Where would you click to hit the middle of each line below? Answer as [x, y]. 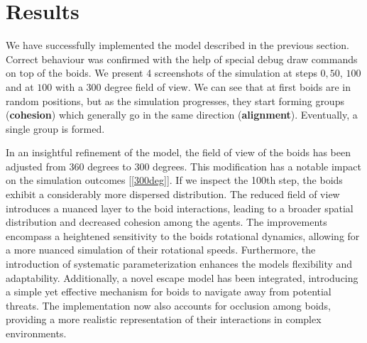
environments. [36, 333]
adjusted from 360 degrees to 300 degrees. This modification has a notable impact [183, 166]
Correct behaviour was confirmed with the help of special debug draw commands [182, 59]
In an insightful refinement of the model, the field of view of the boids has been [179, 152]
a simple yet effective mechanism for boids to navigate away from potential [169, 292]
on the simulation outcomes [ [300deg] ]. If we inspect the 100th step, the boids [174, 180]
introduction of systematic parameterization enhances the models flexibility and [179, 264]
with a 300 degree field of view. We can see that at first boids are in [203, 86]
